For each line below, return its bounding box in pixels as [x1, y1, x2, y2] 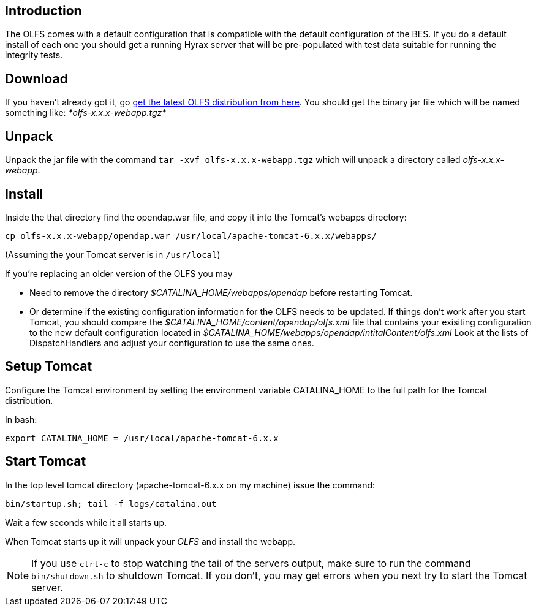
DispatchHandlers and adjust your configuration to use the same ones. [29, 337, 314, 348]
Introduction [5, 3, 82, 18]
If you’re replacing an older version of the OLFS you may [5, 268, 233, 279]
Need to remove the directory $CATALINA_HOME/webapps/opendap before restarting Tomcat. [29, 287, 413, 298]
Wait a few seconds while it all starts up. [5, 517, 167, 528]
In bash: [5, 414, 37, 425]
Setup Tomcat [5, 359, 92, 374]
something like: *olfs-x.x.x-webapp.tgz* [5, 107, 167, 118]
